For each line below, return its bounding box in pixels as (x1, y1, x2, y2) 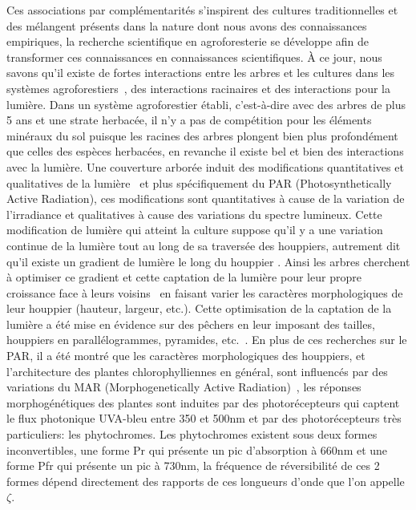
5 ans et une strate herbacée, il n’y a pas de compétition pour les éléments (6, 111, 372, 128)
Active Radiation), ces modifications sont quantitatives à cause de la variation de (6, 190, 405, 207)
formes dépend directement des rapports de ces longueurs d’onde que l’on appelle (6, 472, 405, 489)
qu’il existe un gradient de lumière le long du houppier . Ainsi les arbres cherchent (6, 253, 410, 269)
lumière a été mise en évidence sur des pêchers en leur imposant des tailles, (6, 315, 375, 332)
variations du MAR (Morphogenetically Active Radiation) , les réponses (6, 378, 361, 395)
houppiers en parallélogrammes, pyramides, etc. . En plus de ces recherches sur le (6, 331, 407, 348)
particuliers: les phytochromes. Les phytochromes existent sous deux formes (6, 426, 378, 443)
